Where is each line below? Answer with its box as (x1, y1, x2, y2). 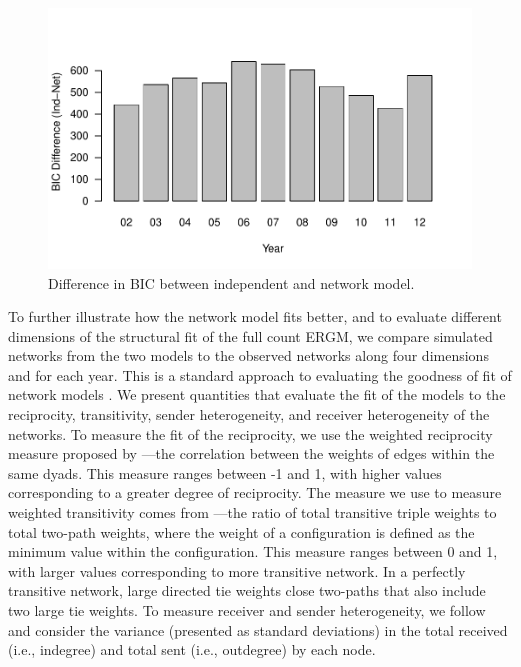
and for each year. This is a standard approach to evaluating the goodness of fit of (8, 364, 512, 385)
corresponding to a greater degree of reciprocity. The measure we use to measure (8, 482, 502, 503)
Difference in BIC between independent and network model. (48, 272, 415, 293)
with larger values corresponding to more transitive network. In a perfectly (8, 560, 466, 581)
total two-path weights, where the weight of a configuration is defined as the (8, 521, 475, 542)
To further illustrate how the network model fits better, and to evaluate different (8, 306, 502, 327)
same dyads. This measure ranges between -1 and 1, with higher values (8, 462, 442, 483)
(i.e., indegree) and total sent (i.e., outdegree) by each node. (8, 639, 376, 660)
